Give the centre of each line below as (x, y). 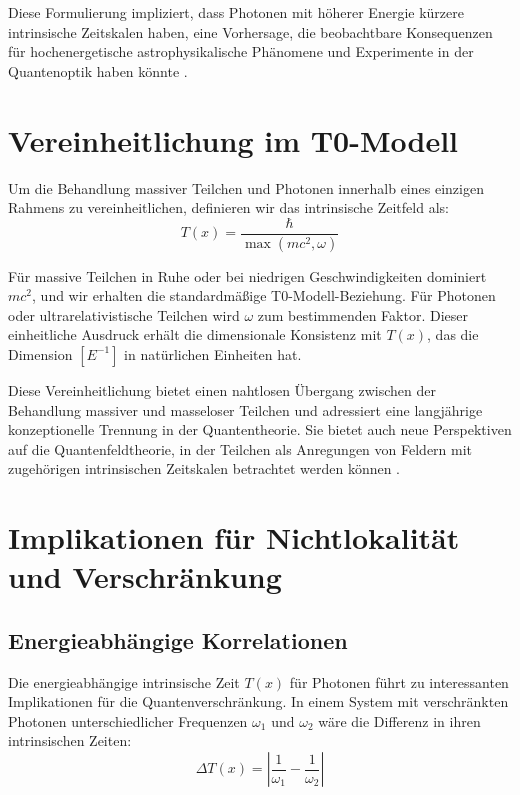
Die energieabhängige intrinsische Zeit (124, 681)
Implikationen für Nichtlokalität (234, 537)
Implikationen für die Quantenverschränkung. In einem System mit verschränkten (258, 701)
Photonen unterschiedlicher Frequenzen (128, 720)
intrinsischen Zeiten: (70, 740)
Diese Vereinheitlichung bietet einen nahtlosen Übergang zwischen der (222, 389)
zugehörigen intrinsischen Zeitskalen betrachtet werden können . (204, 468)
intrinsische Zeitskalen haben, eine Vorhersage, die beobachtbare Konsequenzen (250, 31)
